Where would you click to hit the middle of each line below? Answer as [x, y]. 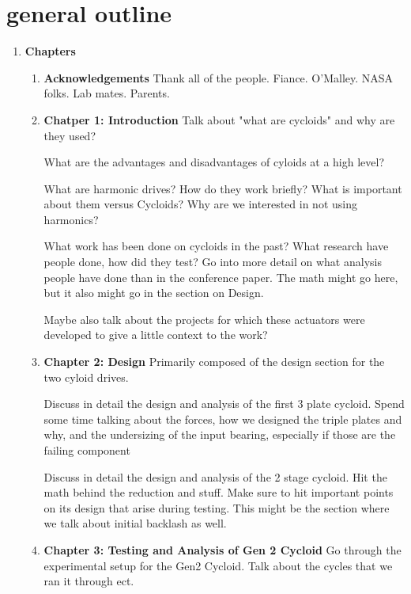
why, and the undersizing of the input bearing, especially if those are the [220, 434]
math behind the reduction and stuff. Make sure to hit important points [219, 492]
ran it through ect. [89, 581]
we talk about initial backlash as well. [135, 523]
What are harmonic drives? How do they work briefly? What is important [223, 188]
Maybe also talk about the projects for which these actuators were [204, 319]
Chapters [50, 51]
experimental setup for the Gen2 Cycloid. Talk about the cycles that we [218, 565]
